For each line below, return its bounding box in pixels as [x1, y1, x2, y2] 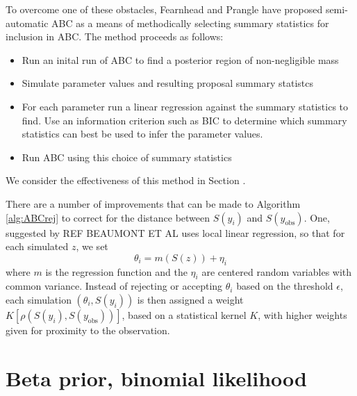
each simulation [6, 292, 72, 306]
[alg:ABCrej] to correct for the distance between [6, 210, 210, 224]
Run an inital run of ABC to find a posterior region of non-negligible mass [22, 52, 339, 67]
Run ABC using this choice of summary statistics [22, 149, 232, 164]
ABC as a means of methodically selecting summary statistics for [51, 15, 329, 30]
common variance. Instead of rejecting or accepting [6, 279, 223, 293]
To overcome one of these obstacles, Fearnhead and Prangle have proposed [6, 2, 323, 16]
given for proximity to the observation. [6, 322, 170, 337]
